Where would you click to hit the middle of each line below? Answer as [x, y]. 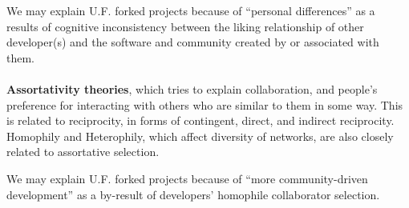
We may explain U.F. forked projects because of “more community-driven [187, 178]
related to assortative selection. [83, 152]
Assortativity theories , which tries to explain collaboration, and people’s [192, 88]
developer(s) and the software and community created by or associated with [193, 42]
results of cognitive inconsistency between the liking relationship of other [185, 26]
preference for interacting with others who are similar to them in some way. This [205, 104]
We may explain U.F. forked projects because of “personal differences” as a [191, 10]
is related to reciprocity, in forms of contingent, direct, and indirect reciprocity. [200, 120]
